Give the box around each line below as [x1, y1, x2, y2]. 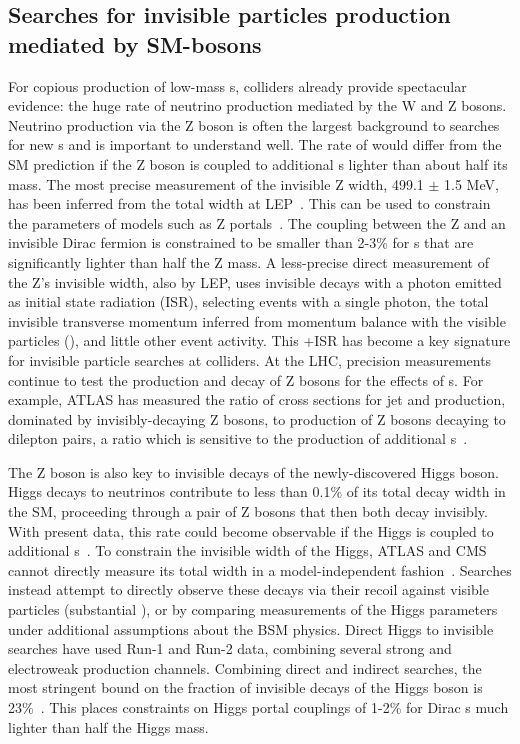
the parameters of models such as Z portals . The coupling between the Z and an [8, 212, 506, 233]
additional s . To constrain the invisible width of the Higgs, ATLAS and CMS [8, 540, 487, 561]
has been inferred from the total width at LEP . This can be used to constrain [8, 193, 491, 214]
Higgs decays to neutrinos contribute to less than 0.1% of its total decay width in [8, 481, 506, 502]
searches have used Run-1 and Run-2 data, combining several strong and [8, 638, 452, 659]
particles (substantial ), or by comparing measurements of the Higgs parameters [8, 599, 498, 620]
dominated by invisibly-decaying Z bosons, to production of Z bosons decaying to [8, 408, 506, 429]
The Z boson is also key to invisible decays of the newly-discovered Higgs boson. [8, 461, 499, 482]
